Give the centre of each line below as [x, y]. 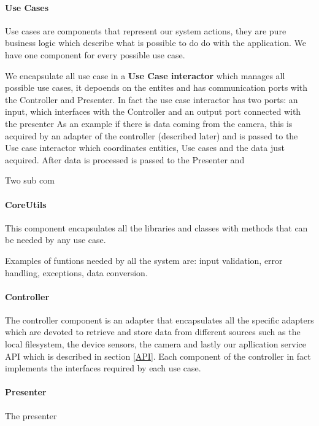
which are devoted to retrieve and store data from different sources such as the [153, 332]
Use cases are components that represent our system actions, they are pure [146, 30]
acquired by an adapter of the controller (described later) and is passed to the [152, 135]
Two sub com [30, 180]
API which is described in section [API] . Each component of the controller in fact [158, 356]
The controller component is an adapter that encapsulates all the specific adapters [159, 319]
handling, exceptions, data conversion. [76, 272]
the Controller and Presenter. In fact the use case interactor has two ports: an [152, 99]
